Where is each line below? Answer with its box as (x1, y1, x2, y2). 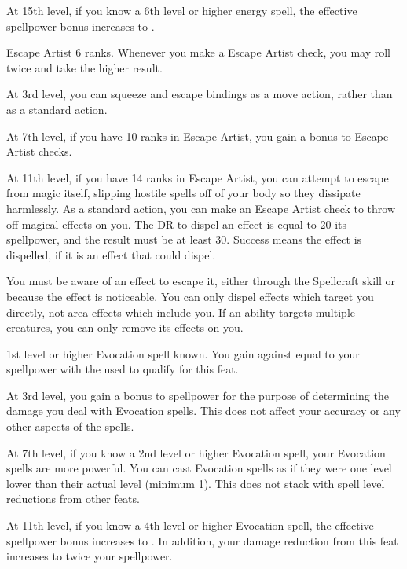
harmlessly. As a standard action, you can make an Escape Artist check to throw (6, 200, 396, 216)
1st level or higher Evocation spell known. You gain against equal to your (6, 345, 360, 362)
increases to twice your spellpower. (6, 548, 173, 564)
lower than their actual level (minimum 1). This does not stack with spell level (6, 475, 385, 491)
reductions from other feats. (6, 490, 140, 507)
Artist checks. (6, 143, 72, 160)
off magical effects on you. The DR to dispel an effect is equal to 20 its (6, 215, 347, 232)
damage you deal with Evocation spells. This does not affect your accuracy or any (6, 402, 401, 419)
